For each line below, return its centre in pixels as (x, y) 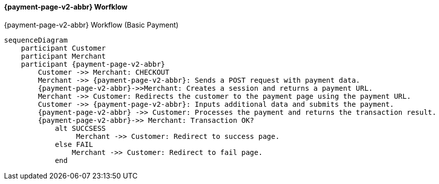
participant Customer (63, 48)
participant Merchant (63, 56)
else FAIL (74, 144)
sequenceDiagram (36, 40)
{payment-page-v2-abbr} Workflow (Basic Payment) (91, 25)
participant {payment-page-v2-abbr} (93, 64)
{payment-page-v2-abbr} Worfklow (66, 7)
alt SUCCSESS (80, 128)
